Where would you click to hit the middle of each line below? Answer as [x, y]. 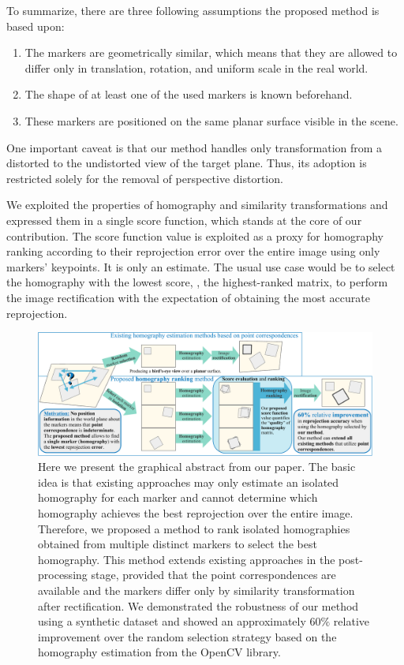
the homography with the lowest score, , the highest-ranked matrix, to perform [197, 282]
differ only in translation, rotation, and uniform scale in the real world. [196, 67]
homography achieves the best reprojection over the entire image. [196, 512]
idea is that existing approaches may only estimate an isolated [189, 482]
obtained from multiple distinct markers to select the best [178, 544]
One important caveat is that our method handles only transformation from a [195, 147]
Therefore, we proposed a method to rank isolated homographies [194, 528]
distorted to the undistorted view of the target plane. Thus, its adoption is [187, 163]
